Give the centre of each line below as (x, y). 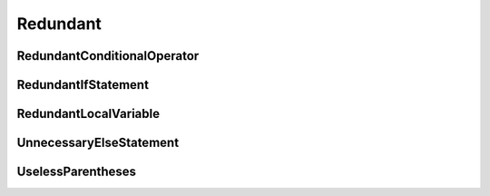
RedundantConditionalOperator (108, 56)
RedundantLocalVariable (88, 114)
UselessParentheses (76, 172)
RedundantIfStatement (83, 85)
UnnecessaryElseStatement (98, 143)
